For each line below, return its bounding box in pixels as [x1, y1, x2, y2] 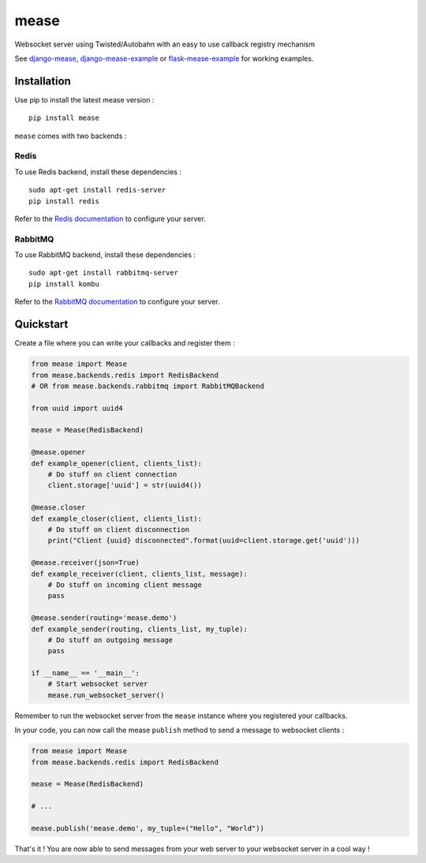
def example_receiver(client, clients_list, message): [31, 569, 248, 578]
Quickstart [14, 318, 69, 331]
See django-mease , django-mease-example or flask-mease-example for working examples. [14, 54, 314, 63]
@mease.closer [31, 503, 86, 512]
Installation [14, 74, 71, 88]
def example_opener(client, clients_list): [31, 458, 203, 468]
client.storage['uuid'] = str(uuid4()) [47, 481, 203, 490]
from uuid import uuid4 [31, 403, 124, 413]
